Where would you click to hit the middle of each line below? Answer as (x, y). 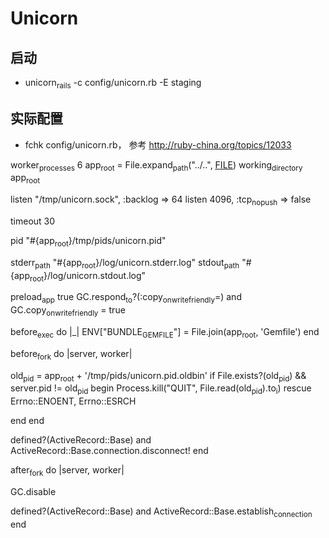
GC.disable (33, 491)
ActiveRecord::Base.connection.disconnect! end (109, 451)
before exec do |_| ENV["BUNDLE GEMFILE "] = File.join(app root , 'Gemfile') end (165, 332)
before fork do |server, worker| (71, 354)
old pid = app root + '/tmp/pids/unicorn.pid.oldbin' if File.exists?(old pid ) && (158, 376)
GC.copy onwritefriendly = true (68, 311)
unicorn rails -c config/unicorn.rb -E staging (113, 84)
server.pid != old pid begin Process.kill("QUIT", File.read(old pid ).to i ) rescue (161, 389)
